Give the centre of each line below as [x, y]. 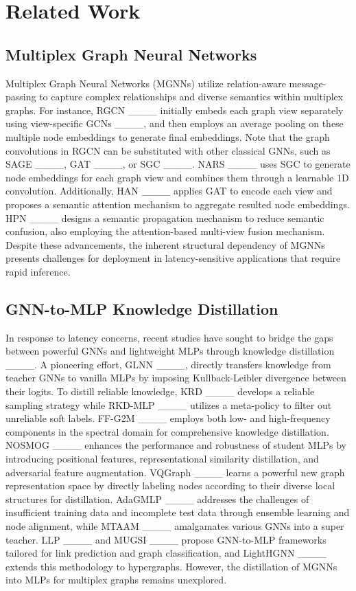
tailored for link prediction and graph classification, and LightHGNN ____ [166, 553]
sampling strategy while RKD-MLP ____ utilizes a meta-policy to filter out [169, 404]
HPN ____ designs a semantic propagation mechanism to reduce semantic [165, 218]
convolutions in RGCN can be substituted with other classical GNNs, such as [168, 150]
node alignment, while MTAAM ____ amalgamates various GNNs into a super [175, 526]
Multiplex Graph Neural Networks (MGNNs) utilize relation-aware [146, 83]
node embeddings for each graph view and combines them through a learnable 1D [177, 177]
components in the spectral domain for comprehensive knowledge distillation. [167, 431]
